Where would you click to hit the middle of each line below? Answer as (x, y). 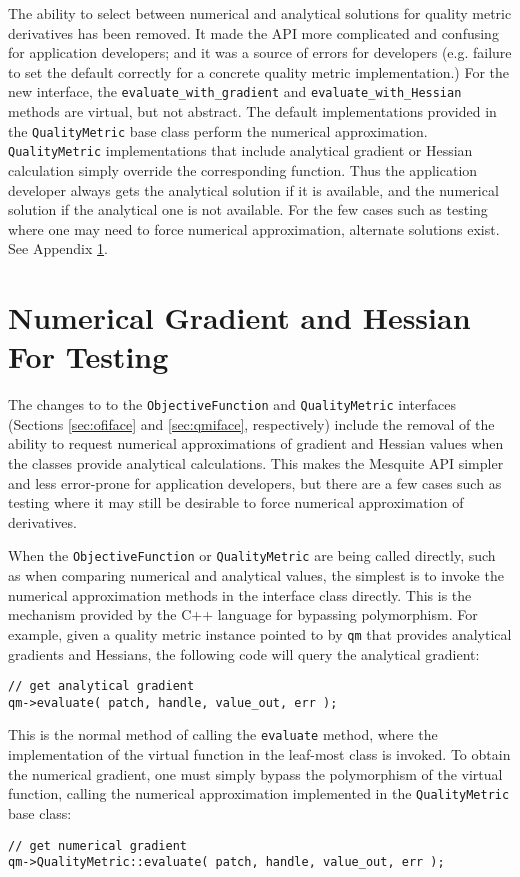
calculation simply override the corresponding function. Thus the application (243, 169)
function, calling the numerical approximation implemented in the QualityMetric (259, 793)
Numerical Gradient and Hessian (239, 317)
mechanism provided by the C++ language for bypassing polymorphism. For (243, 614)
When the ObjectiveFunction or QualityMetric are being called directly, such (252, 555)
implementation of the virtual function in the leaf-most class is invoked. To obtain (259, 754)
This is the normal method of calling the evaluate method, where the (223, 734)
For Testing (88, 356)
